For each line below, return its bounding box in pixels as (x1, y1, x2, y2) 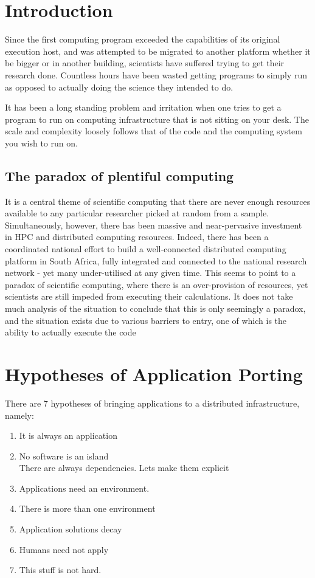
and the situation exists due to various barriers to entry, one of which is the (5, 314, 287, 326)
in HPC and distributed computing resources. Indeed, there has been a (5, 230, 269, 243)
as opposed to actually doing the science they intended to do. (5, 80, 234, 93)
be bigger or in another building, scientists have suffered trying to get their (5, 57, 285, 69)
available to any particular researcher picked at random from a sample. (5, 207, 269, 219)
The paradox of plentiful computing (5, 166, 234, 185)
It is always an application (19, 429, 117, 442)
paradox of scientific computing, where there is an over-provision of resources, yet (5, 278, 308, 291)
